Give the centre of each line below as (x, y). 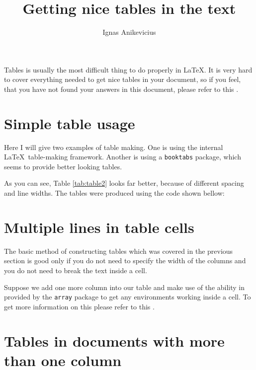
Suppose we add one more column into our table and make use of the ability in (125, 287)
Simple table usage (70, 123)
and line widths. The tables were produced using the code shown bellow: (114, 193)
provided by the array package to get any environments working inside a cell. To (128, 297)
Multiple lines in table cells (99, 227)
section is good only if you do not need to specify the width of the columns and (125, 260)
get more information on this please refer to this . (79, 306)
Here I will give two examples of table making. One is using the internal (114, 147)
